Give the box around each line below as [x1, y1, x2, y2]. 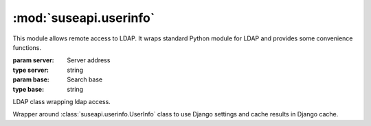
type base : [12, 85, 45, 93]
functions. [12, 43, 41, 51]
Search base [67, 75, 103, 84]
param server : [12, 56, 54, 64]
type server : [12, 66, 49, 74]
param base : [12, 75, 49, 84]
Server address [67, 56, 111, 64]
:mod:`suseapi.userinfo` [12, 10, 155, 25]
